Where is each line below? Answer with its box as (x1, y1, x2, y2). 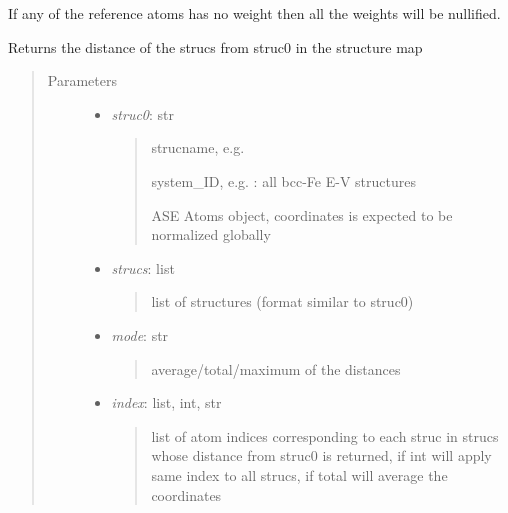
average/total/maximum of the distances (151, 358, 401, 379)
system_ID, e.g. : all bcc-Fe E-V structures (151, 170, 416, 191)
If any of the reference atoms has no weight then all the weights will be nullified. (8, 3, 501, 23)
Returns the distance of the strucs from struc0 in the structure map (8, 36, 423, 57)
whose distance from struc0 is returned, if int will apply (151, 445, 492, 466)
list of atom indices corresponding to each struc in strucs (151, 425, 499, 446)
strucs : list (111, 257, 175, 278)
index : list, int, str (111, 392, 222, 413)
